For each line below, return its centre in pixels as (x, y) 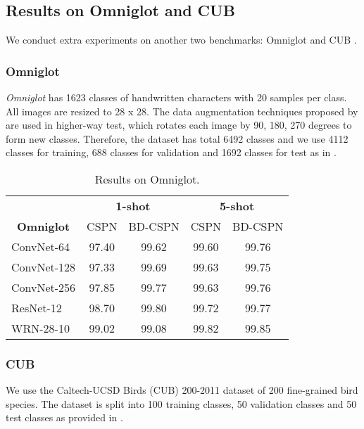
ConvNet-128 (44, 267)
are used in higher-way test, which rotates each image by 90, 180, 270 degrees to (179, 125)
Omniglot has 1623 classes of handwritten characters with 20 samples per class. (176, 97)
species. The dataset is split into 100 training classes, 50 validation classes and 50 (181, 403)
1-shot (133, 205)
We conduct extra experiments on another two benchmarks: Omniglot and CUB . (181, 40)
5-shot (237, 205)
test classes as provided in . (64, 417)
